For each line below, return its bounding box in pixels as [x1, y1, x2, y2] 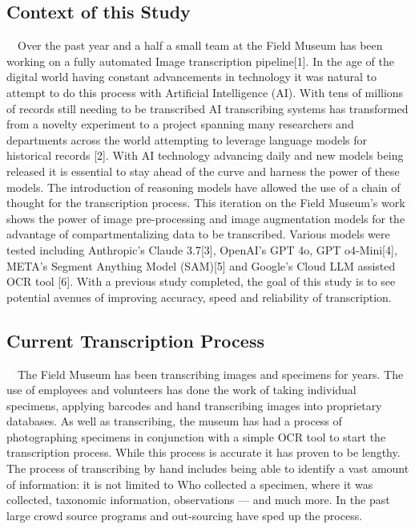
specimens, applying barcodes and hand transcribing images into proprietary [6, 397, 382, 413]
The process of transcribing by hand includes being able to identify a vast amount [6, 460, 409, 477]
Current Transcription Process [6, 328, 264, 352]
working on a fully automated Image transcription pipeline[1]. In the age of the [6, 52, 395, 69]
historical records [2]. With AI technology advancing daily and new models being [6, 147, 404, 164]
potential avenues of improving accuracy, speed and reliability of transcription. [6, 288, 392, 305]
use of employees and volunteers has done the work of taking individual [6, 381, 357, 398]
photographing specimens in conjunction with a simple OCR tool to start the [6, 428, 386, 445]
